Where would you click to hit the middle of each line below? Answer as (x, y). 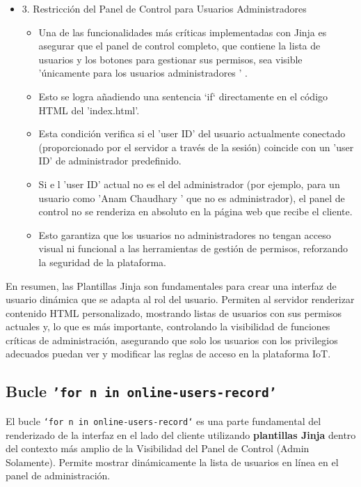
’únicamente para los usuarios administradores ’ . (143, 73)
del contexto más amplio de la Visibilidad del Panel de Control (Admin (158, 448)
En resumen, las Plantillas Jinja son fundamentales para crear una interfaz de (171, 285)
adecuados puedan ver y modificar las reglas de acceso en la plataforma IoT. (168, 354)
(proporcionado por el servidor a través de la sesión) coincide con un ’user (196, 147)
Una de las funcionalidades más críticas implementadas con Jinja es (183, 32)
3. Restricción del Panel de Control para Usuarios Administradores (164, 8)
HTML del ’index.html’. (89, 110)
